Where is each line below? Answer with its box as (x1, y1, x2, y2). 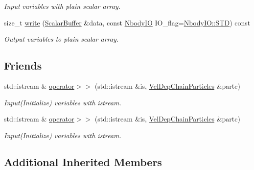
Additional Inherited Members (4, 154, 162, 169)
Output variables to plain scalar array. (4, 34, 119, 44)
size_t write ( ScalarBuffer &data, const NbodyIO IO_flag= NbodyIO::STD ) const (4, 17, 251, 27)
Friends (4, 58, 42, 73)
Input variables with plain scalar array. (4, 1, 121, 11)
